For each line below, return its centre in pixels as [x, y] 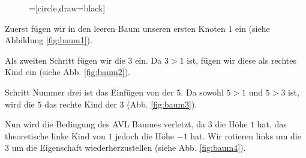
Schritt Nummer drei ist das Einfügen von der [89, 92]
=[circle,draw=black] [67, 8]
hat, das [272, 124]
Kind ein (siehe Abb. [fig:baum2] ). [67, 72]
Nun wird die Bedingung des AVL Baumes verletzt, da [105, 124]
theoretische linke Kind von [55, 135]
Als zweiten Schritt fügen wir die [65, 60]
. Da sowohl [202, 92]
